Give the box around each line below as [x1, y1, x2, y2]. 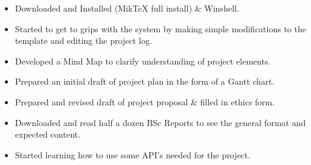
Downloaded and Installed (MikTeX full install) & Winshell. [15, 2, 239, 14]
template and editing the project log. [15, 34, 152, 47]
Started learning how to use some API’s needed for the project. [15, 148, 250, 161]
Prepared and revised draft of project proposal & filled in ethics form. [15, 95, 275, 108]
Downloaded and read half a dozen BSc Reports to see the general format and [15, 116, 306, 128]
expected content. [15, 128, 81, 141]
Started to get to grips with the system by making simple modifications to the [15, 22, 306, 35]
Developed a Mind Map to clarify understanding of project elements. [15, 54, 271, 67]
